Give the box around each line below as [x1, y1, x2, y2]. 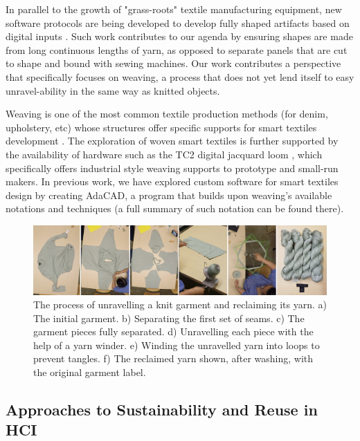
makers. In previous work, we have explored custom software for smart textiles [6, 174, 339, 189]
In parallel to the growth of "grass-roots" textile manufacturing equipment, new [6, 2, 342, 16]
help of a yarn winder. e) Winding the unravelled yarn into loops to [33, 337, 320, 352]
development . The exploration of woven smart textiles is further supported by [6, 133, 339, 148]
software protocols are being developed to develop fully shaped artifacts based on [6, 15, 350, 30]
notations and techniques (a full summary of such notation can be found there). [6, 201, 344, 216]
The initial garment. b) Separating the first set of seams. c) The [33, 310, 305, 325]
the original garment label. [33, 365, 146, 379]
